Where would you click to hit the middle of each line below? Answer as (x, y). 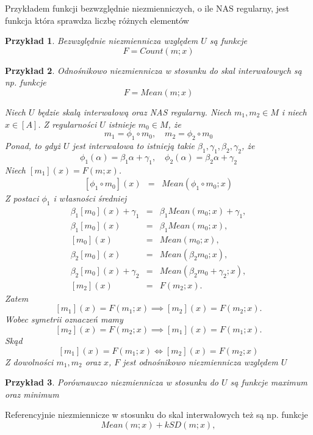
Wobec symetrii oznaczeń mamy (64, 319)
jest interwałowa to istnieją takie (134, 145)
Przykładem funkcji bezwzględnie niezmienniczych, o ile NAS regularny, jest (147, 8)
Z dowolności (29, 361)
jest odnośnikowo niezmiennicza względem (200, 361)
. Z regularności (67, 124)
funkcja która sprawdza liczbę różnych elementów (97, 20)
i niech (294, 111)
